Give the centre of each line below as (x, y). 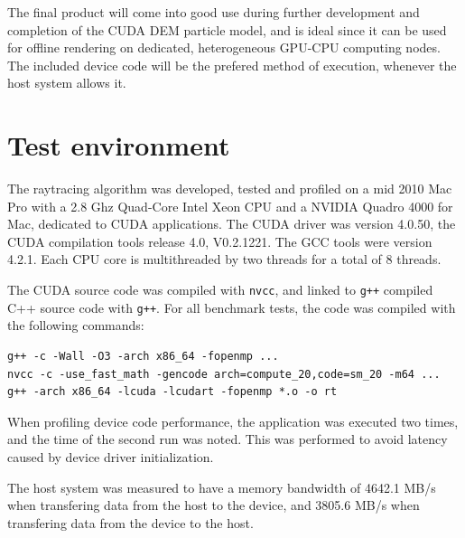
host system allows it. (67, 83)
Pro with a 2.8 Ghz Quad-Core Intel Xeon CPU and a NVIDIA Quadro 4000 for (230, 206)
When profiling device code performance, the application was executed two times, (233, 421)
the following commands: (76, 325)
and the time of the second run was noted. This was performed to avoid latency (228, 439)
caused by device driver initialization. (111, 456)
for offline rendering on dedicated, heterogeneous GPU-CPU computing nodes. (224, 47)
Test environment (119, 145)
